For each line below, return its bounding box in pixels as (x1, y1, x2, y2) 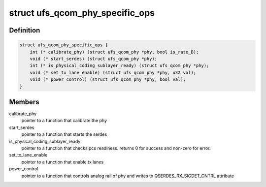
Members (9, 97, 39, 106)
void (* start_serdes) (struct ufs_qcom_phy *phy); (30, 56, 158, 62)
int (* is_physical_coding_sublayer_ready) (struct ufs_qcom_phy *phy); (30, 63, 209, 68)
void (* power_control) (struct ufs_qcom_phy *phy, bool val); (30, 77, 186, 82)
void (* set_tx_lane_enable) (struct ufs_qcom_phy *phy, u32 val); (30, 69, 197, 75)
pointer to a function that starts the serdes (21, 131, 107, 137)
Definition (9, 26, 40, 34)
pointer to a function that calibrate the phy (21, 118, 107, 124)
